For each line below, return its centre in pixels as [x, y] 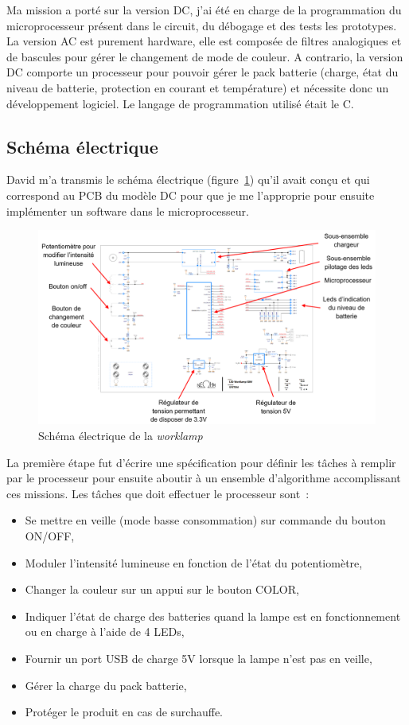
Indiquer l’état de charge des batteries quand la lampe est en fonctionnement [213, 616]
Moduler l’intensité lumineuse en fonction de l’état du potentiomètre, [194, 562]
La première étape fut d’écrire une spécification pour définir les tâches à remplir [201, 462]
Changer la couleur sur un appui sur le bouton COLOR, [162, 589]
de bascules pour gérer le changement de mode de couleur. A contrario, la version [205, 56]
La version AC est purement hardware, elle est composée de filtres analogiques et [204, 41]
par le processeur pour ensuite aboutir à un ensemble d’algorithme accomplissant [204, 478]
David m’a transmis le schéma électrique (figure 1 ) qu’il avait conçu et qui [188, 179]
